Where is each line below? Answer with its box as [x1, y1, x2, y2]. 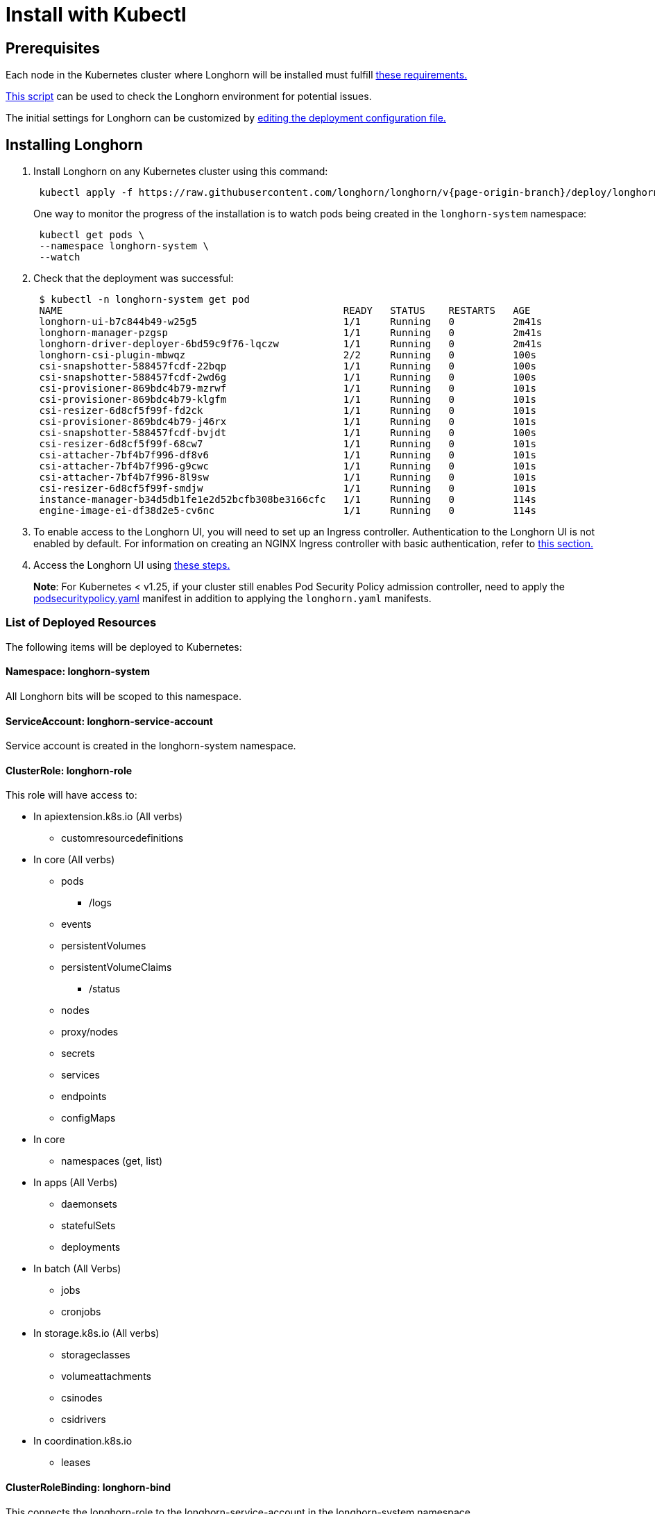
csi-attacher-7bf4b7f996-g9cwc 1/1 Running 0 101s [39, 460, 536, 472]
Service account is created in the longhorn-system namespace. [6, 740, 296, 752]
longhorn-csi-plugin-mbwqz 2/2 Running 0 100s [39, 349, 536, 361]
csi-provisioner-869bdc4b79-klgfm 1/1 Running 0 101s [39, 394, 536, 406]
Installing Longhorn [6, 135, 143, 153]
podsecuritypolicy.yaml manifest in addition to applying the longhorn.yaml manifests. [33, 592, 432, 605]
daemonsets [61, 1198, 117, 1211]
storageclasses [61, 1349, 130, 1361]
